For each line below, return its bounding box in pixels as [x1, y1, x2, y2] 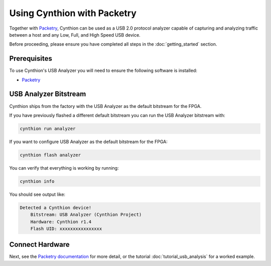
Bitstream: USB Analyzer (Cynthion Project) [30, 212, 142, 218]
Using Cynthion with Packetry [9, 8, 137, 19]
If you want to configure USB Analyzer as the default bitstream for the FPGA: [9, 139, 168, 145]
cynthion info [20, 178, 55, 184]
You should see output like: [9, 191, 65, 197]
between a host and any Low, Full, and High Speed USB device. [9, 32, 141, 38]
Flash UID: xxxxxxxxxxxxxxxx [30, 226, 102, 231]
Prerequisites [9, 54, 52, 63]
